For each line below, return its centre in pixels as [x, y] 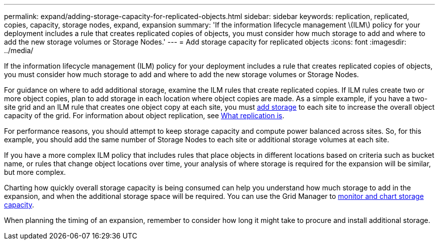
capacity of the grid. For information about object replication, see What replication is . [144, 115]
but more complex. [35, 172]
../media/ [19, 50]
